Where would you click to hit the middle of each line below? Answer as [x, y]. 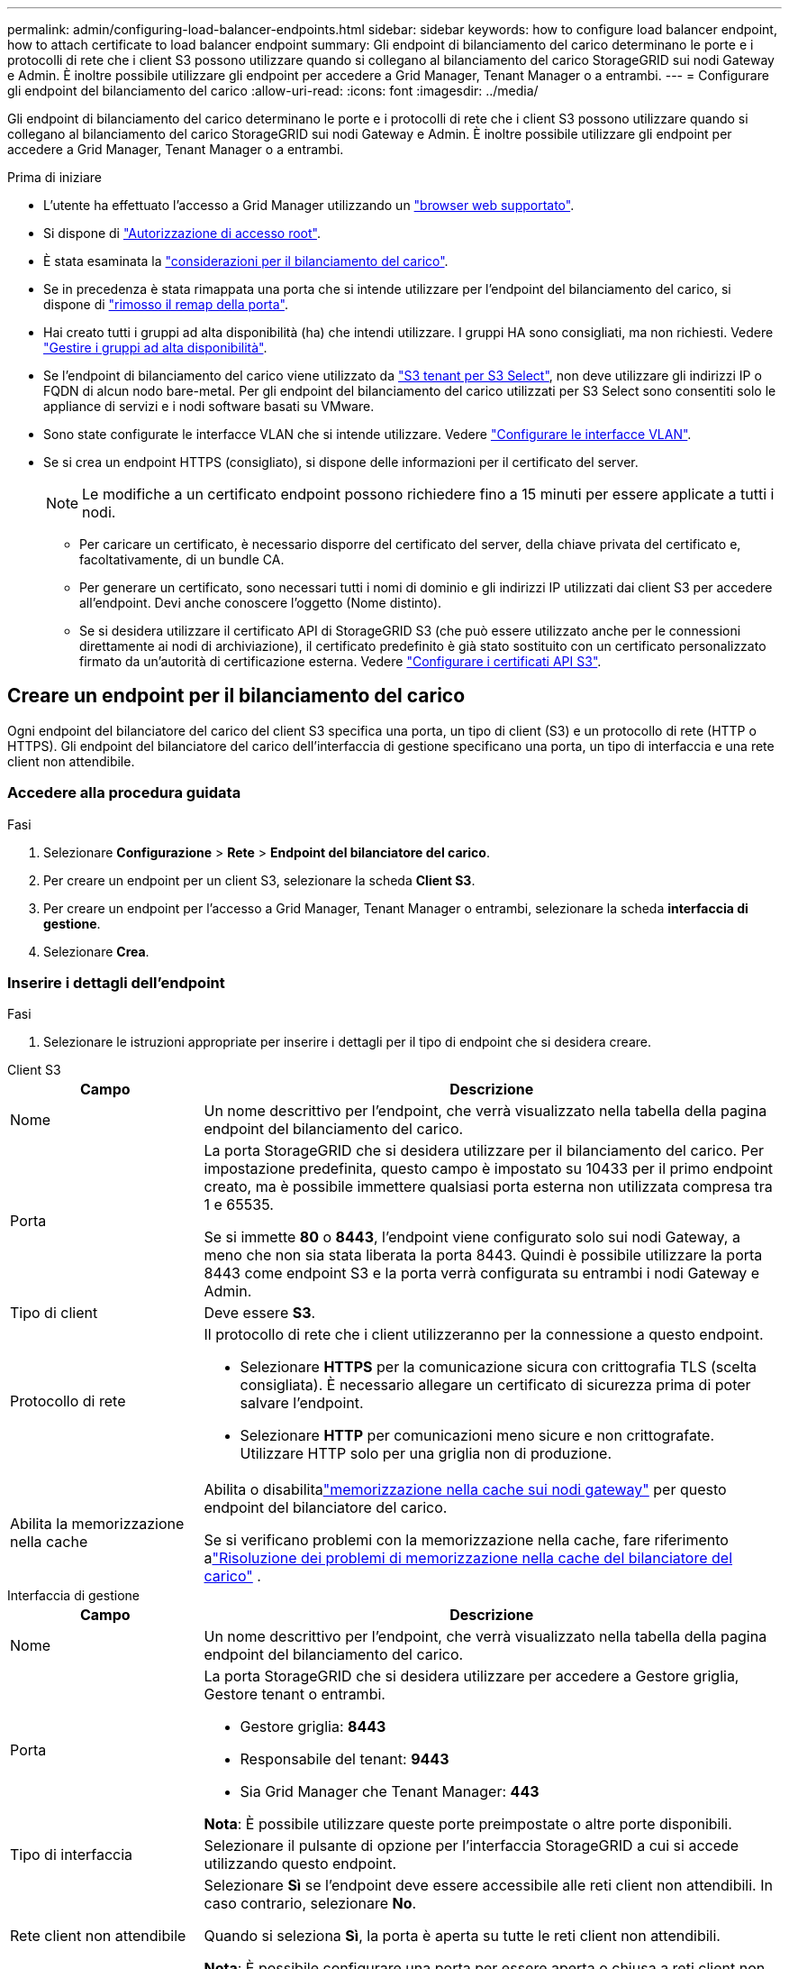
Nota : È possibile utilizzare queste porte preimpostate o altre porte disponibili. [468, 1824]
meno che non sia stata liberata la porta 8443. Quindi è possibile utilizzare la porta [483, 1255]
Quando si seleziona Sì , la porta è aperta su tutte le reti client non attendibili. [462, 1936]
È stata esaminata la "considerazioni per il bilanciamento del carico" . [246, 261]
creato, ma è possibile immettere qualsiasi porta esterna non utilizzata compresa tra [488, 1187]
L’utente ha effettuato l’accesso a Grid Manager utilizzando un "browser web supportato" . [309, 205]
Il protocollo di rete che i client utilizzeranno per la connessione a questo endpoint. [484, 1335]
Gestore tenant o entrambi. [295, 1694]
